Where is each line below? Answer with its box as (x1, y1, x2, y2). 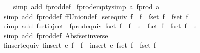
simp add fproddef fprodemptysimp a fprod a (13, 1, 160, 11)
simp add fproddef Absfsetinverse (3, 30, 108, 40)
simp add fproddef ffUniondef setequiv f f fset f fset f (3, 11, 188, 21)
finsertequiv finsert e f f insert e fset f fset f (3, 40, 156, 50)
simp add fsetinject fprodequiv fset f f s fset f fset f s (3, 21, 197, 31)
